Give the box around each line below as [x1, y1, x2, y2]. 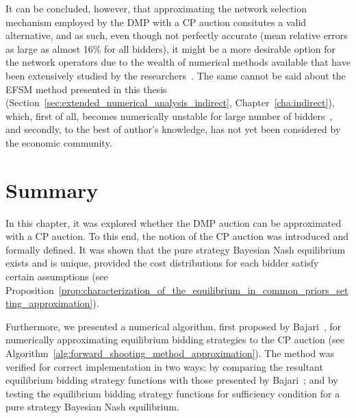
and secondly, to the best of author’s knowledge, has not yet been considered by [5, 122, 341, 136]
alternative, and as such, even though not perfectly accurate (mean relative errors [5, 28, 348, 42]
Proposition [5, 282, 54, 297]
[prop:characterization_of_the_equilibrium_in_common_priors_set [58, 282, 348, 297]
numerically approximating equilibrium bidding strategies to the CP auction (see [5, 332, 344, 347]
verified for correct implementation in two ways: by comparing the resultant [5, 359, 323, 373]
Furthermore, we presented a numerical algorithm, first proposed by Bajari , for [5, 319, 342, 333]
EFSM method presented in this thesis [5, 82, 167, 96]
